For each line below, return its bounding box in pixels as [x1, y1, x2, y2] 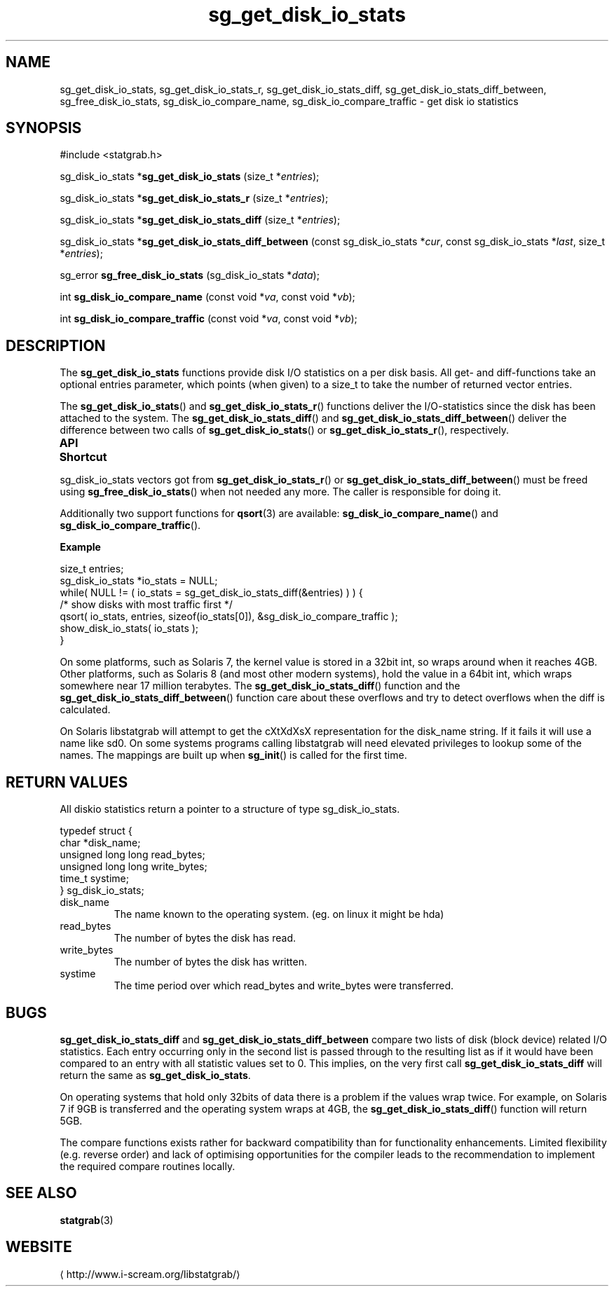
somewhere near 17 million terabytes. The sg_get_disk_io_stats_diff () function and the [60, 680, 460, 692]
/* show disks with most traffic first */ [60, 598, 233, 611]
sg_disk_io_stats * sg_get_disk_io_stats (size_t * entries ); [60, 170, 320, 183]
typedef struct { [60, 825, 132, 837]
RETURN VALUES [6, 773, 128, 791]
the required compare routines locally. [60, 1160, 236, 1172]
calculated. [60, 703, 111, 716]
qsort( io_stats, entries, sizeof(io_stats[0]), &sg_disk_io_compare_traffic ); [60, 610, 398, 623]
